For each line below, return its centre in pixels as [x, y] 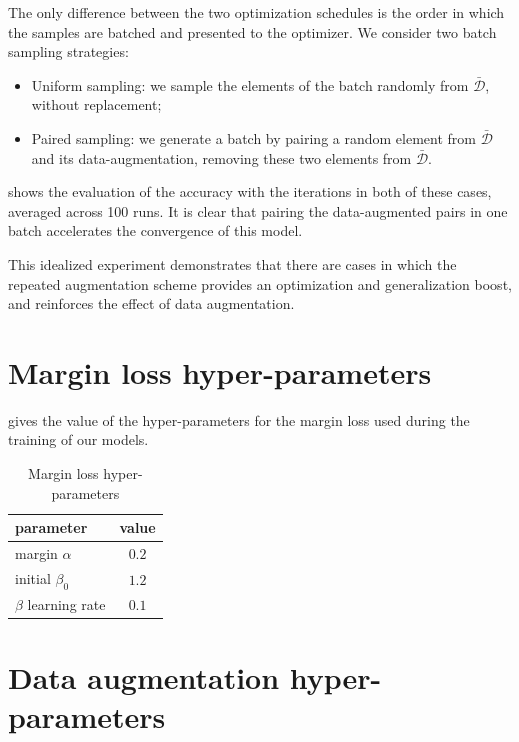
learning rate [66, 603]
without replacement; [96, 104]
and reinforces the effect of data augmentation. [151, 303]
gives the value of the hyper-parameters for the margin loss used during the [239, 419]
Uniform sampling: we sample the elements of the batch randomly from [250, 84]
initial [33, 577]
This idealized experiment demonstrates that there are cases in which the [232, 263]
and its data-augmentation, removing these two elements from [221, 157]
